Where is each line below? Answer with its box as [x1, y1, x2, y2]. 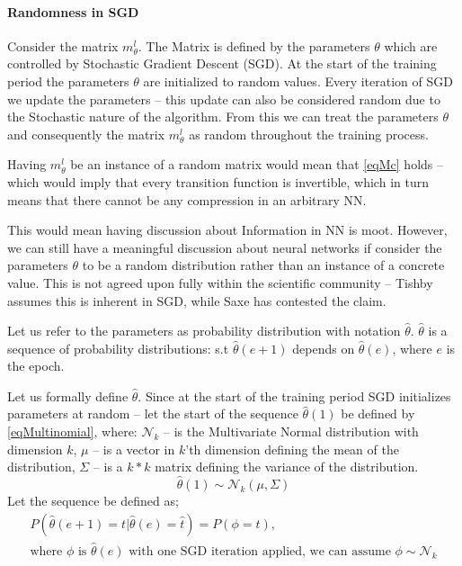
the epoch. [7, 356, 65, 375]
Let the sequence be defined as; [7, 491, 179, 510]
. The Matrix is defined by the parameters [138, 36, 370, 55]
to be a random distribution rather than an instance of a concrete [82, 256, 445, 274]
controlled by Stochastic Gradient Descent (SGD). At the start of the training [7, 54, 437, 73]
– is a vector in [93, 439, 175, 458]
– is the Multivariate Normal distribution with [164, 422, 419, 441]
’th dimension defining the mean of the [185, 439, 399, 458]
